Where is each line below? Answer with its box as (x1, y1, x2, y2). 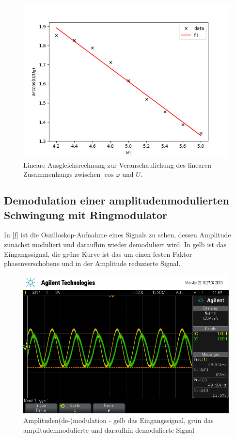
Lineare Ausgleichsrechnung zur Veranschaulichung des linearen (23, 159, 212, 170)
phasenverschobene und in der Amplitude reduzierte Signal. (4, 258, 181, 268)
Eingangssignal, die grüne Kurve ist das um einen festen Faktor (4, 249, 192, 259)
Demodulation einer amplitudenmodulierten (4, 193, 229, 208)
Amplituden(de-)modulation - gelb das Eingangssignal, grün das (23, 415, 214, 425)
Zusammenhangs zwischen (23, 169, 101, 179)
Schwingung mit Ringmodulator (4, 207, 167, 222)
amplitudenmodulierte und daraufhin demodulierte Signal (23, 424, 194, 435)
